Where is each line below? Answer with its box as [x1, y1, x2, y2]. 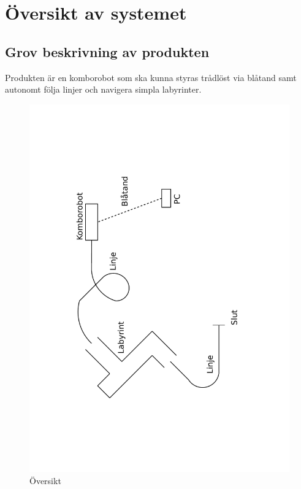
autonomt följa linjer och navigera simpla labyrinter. [5, 83, 202, 96]
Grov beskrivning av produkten [5, 42, 210, 61]
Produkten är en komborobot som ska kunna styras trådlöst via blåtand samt [5, 71, 297, 83]
